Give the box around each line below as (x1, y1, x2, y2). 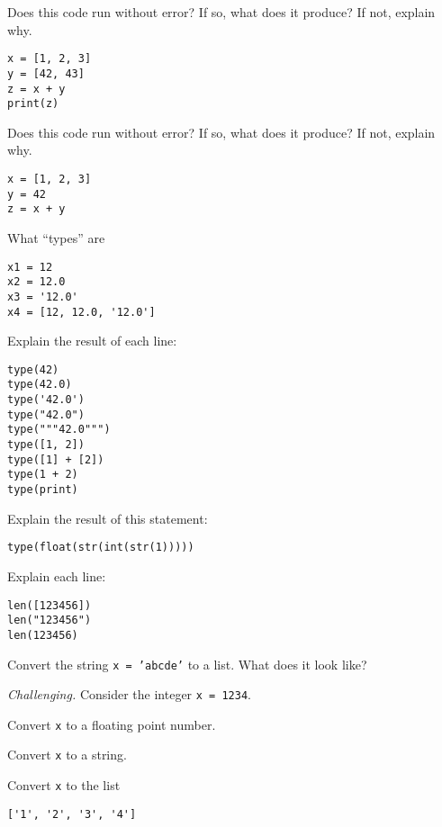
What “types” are (7, 228, 105, 247)
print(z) (7, 97, 59, 111)
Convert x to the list (7, 776, 121, 795)
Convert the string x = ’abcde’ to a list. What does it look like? (7, 654, 367, 673)
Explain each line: (7, 566, 106, 585)
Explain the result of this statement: (7, 508, 208, 527)
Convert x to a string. (7, 745, 127, 764)
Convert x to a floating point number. (7, 715, 216, 733)
